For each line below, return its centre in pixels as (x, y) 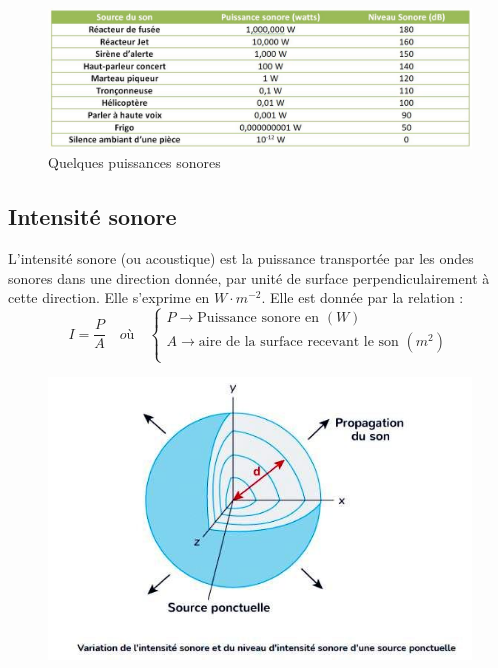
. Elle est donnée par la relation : (362, 297)
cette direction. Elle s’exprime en (109, 297)
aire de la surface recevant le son (298, 342)
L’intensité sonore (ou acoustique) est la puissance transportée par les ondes (241, 258)
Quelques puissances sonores (134, 162)
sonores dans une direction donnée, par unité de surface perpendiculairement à (249, 277)
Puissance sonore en (258, 318)
